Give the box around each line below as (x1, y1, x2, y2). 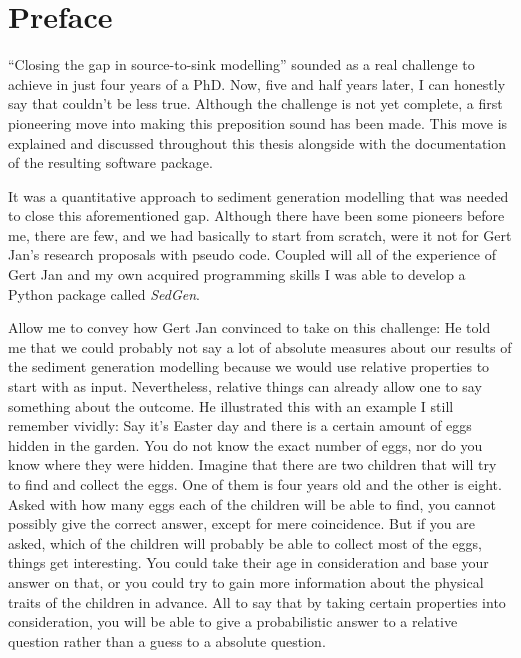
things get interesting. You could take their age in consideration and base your (8, 552, 489, 573)
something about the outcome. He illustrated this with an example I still (8, 395, 454, 416)
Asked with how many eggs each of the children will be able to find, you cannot (8, 493, 496, 514)
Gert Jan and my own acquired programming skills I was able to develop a (8, 264, 466, 285)
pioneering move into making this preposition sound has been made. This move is (8, 112, 508, 133)
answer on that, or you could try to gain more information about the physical (8, 571, 484, 592)
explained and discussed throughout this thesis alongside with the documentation (8, 132, 507, 153)
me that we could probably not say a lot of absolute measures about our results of (8, 336, 512, 357)
